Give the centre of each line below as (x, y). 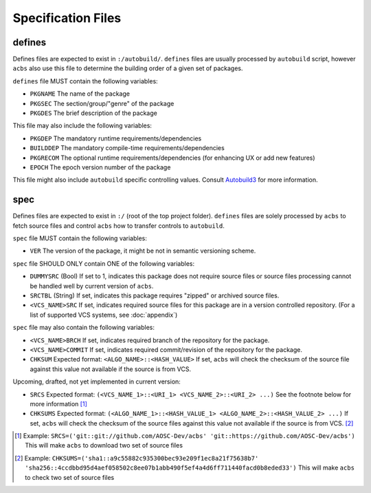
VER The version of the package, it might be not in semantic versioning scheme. (143, 251)
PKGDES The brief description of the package (93, 113)
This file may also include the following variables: (82, 126)
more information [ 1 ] (58, 403)
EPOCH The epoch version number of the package (100, 167)
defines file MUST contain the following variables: (85, 81)
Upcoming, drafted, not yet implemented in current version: (97, 381)
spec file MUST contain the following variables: (80, 238)
